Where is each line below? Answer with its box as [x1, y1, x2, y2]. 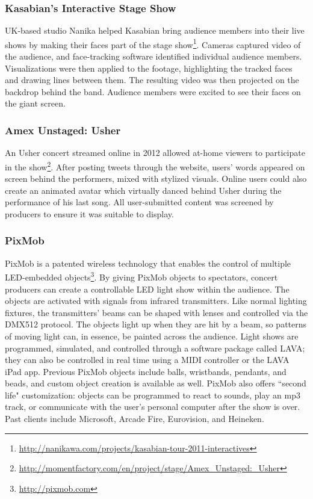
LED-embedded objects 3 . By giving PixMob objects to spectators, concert [5, 269, 278, 283]
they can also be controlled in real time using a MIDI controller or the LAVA [5, 353, 290, 366]
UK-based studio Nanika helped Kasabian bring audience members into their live [5, 24, 305, 37]
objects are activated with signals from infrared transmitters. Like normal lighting [5, 294, 307, 307]
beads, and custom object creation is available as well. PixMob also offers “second [5, 377, 306, 389]
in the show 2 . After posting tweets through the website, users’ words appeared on [5, 158, 305, 173]
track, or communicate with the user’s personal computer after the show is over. [5, 400, 300, 413]
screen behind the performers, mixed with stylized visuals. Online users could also [5, 172, 307, 185]
